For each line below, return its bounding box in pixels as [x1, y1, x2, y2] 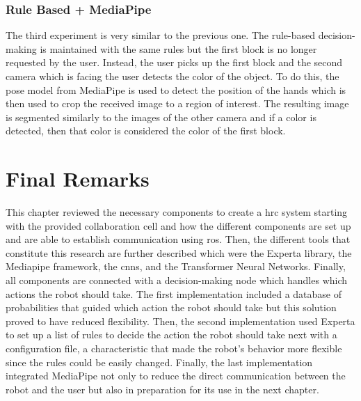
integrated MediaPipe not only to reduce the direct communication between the [6, 368, 346, 383]
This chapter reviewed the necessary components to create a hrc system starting [6, 205, 348, 219]
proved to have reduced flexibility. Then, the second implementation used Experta [6, 313, 355, 328]
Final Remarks [6, 164, 150, 193]
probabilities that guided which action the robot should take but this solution [6, 300, 337, 315]
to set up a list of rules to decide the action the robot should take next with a [6, 327, 337, 342]
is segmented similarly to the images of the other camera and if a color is [6, 109, 316, 124]
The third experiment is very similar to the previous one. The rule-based [6, 28, 316, 42]
